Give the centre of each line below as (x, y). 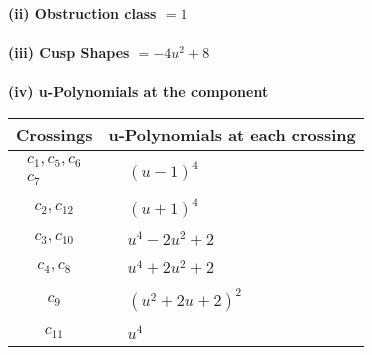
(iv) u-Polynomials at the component (138, 91)
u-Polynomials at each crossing (232, 134)
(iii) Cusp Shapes (69, 52)
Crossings (54, 134)
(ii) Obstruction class (82, 13)
